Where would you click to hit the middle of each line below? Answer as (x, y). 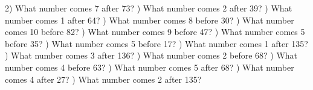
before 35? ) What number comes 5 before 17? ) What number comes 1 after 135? (156, 43)
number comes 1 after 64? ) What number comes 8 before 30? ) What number (150, 20)
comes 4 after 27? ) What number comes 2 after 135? (103, 79)
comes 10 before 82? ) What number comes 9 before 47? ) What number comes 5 (155, 32)
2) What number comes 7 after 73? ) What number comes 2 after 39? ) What (149, 8)
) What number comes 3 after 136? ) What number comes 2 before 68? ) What (151, 55)
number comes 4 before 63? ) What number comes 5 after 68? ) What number (150, 67)
